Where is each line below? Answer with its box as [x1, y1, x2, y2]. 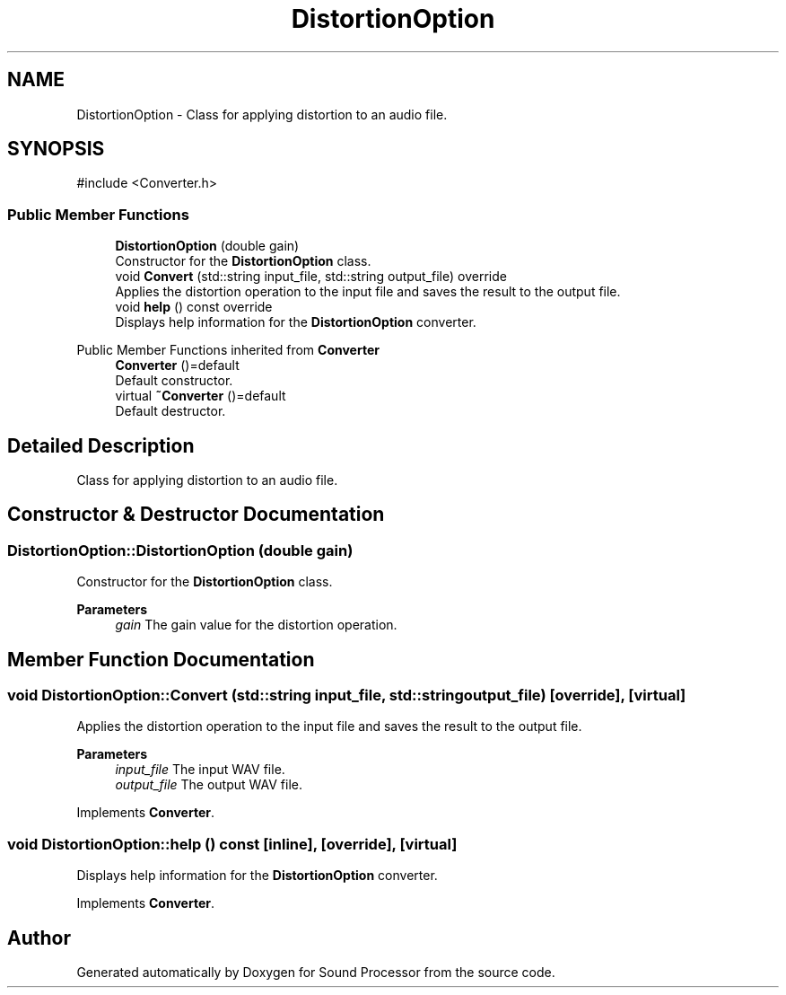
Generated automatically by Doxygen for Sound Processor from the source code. [76, 964, 555, 981]
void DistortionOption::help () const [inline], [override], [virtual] [7, 834, 458, 853]
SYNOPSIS [7, 137, 105, 161]
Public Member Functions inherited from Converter [76, 342, 380, 358]
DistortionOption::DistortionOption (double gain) [7, 541, 354, 559]
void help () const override [115, 299, 273, 315]
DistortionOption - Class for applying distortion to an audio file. [76, 106, 448, 122]
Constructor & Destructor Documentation [7, 503, 385, 526]
